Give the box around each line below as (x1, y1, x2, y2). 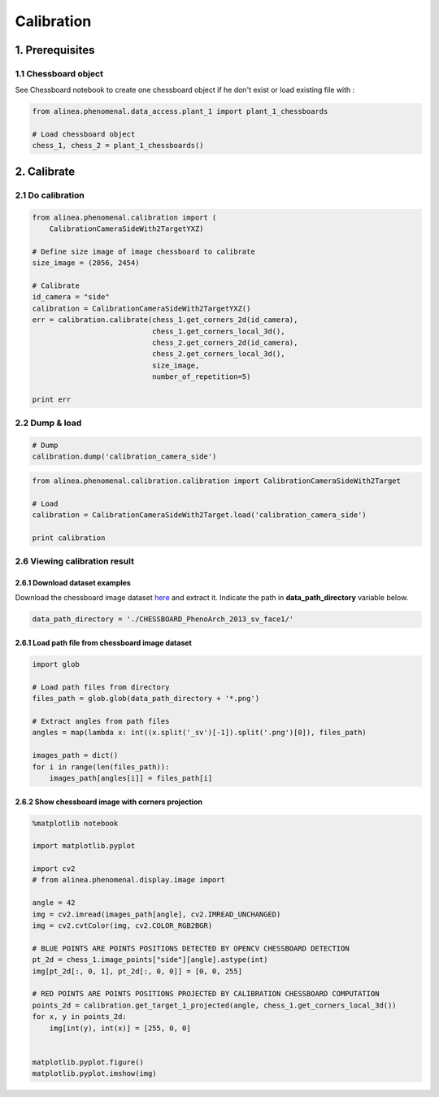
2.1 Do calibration (15, 189, 85, 201)
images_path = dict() (32, 751, 119, 760)
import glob (32, 660, 80, 669)
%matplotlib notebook (32, 818, 119, 828)
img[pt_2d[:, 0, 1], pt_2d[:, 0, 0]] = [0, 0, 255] (32, 966, 243, 976)
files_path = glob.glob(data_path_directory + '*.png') (32, 694, 260, 703)
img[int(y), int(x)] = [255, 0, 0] (49, 1023, 191, 1033)
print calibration (32, 533, 106, 542)
